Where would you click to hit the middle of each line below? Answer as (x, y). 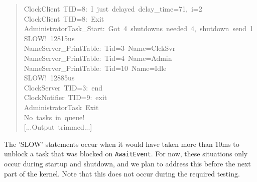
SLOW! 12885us (49, 78)
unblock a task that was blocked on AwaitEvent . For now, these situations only (126, 154)
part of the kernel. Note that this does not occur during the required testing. (122, 173)
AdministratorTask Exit (61, 107)
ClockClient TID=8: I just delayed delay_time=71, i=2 (113, 9)
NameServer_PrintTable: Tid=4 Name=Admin (98, 58)
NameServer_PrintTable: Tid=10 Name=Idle (95, 68)
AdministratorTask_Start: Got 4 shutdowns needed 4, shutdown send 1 (139, 28)
